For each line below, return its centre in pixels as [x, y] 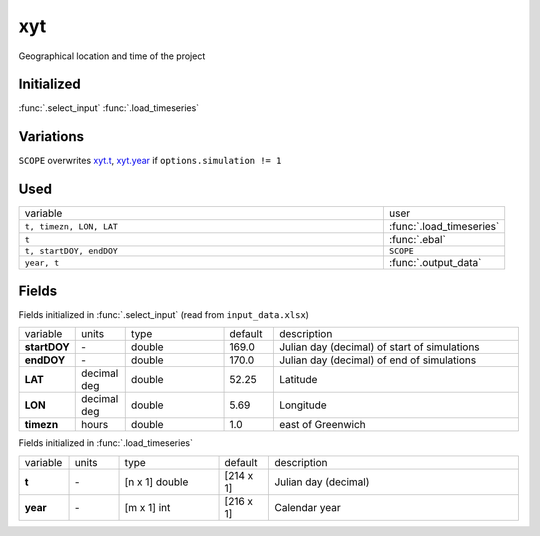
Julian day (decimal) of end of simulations [377, 360]
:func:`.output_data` [435, 263]
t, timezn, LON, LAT [71, 226]
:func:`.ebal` [417, 240]
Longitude [302, 405]
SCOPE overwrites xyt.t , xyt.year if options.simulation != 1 [150, 161]
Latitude [298, 380]
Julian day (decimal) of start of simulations [379, 347]
